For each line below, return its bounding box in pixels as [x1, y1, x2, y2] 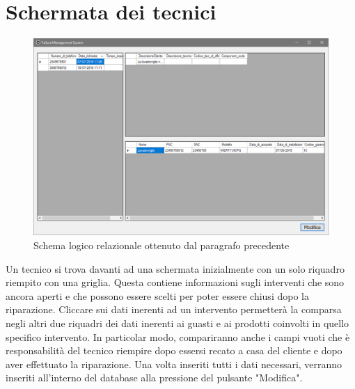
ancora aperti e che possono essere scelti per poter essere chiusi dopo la [6, 288, 309, 303]
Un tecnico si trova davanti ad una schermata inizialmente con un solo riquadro [6, 261, 345, 276]
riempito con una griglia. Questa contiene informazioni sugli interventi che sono [6, 275, 345, 289]
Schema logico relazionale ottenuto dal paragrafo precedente [33, 237, 290, 252]
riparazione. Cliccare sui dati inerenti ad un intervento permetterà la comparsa [6, 302, 342, 317]
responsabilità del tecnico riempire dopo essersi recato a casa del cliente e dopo [6, 343, 342, 358]
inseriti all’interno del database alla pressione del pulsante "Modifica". [6, 370, 303, 385]
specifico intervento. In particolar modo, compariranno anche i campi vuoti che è [6, 329, 350, 344]
